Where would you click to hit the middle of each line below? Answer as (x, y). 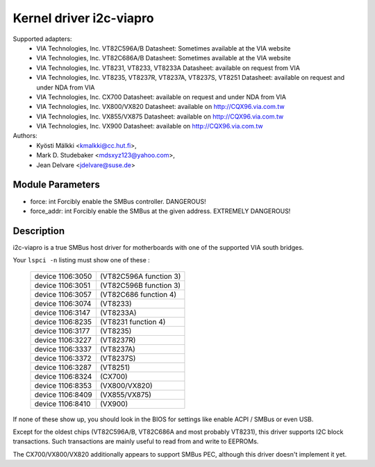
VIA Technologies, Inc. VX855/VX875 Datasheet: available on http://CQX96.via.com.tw (160, 116)
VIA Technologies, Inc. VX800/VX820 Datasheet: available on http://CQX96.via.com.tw (160, 107)
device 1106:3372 (63, 358)
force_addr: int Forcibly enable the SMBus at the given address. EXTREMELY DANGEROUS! (160, 211)
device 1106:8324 (63, 376)
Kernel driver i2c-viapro (83, 18)
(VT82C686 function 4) (138, 294)
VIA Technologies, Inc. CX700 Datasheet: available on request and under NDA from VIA (161, 96)
